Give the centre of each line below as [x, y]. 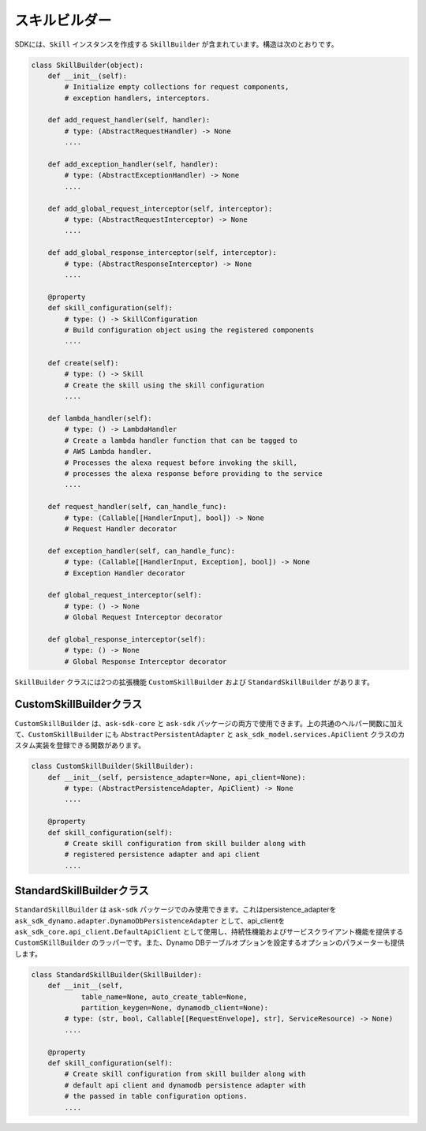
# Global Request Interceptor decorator [144, 617]
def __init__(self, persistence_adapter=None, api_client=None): [177, 777]
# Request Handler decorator [121, 528]
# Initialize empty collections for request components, [177, 87]
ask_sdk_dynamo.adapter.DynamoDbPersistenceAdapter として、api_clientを [150, 920]
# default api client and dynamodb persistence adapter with [185, 1085]
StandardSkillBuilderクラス [82, 891]
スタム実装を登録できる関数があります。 [80, 745]
